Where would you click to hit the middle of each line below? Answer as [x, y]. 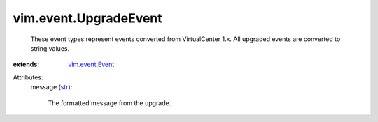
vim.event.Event [91, 64]
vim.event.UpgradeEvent [87, 18]
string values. [50, 48]
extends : [26, 64]
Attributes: [28, 77]
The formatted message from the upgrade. [110, 103]
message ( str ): [51, 87]
